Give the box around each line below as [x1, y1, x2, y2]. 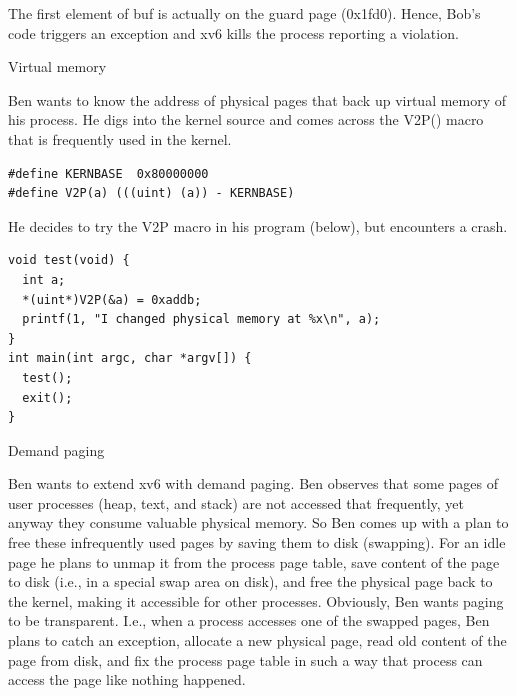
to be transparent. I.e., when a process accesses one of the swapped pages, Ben [8, 610, 490, 631]
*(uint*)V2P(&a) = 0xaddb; [22, 292, 202, 307]
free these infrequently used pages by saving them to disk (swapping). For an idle [8, 532, 506, 553]
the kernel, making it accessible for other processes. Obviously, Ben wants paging [8, 590, 504, 611]
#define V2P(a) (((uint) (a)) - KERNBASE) [8, 186, 295, 201]
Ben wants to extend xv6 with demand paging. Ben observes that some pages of [8, 473, 498, 494]
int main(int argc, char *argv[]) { [8, 351, 252, 366]
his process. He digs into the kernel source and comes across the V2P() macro [8, 109, 484, 130]
